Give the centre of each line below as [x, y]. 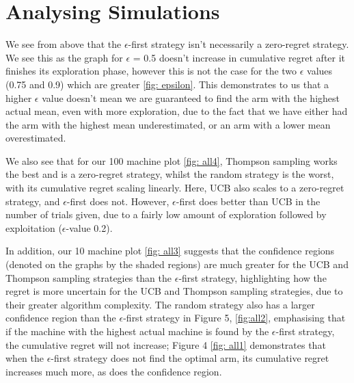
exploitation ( [34, 227]
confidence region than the [61, 318]
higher [19, 97]
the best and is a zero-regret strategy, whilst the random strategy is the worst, [170, 174]
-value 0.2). [89, 227]
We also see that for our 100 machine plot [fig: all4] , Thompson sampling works [172, 160]
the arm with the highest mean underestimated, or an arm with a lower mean [168, 124]
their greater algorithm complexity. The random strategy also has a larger [160, 304]
